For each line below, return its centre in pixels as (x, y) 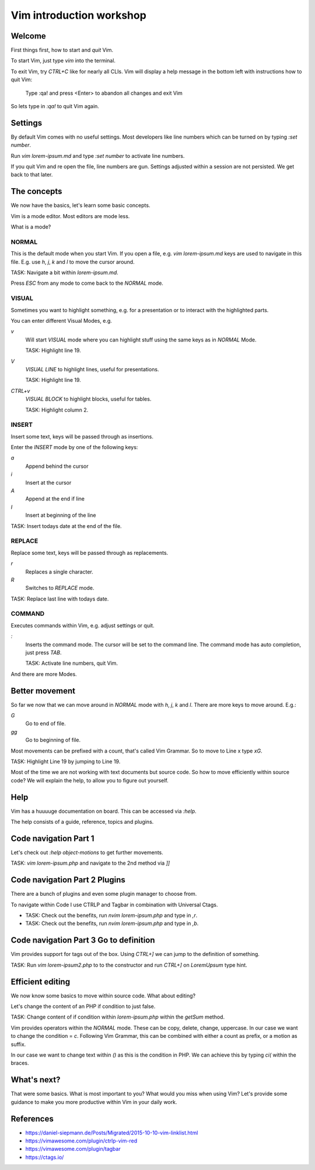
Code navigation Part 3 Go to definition (83, 941)
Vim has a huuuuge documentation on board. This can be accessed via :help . (104, 811)
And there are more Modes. (44, 674)
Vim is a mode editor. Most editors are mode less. (70, 216)
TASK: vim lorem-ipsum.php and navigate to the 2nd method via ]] (90, 863)
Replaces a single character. (59, 572)
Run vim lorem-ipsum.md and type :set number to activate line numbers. (98, 156)
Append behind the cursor (57, 466)
